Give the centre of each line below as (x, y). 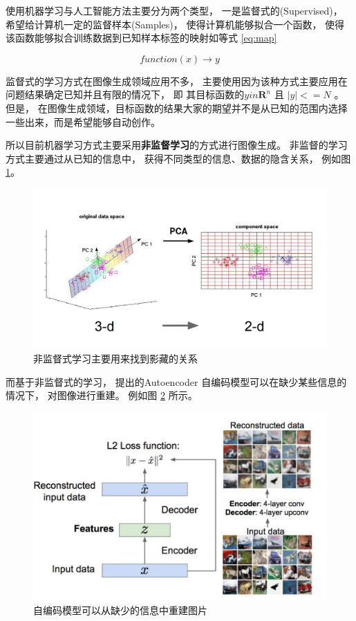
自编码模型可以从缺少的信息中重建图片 (120, 610)
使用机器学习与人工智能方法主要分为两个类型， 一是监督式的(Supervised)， (174, 10)
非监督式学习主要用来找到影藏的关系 (115, 358)
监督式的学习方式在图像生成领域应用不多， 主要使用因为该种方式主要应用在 (177, 81)
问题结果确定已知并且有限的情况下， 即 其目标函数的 (125, 94)
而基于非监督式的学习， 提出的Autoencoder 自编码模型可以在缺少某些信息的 (176, 381)
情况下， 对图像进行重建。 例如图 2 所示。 (102, 395)
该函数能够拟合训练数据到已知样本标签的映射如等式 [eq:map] (141, 38)
